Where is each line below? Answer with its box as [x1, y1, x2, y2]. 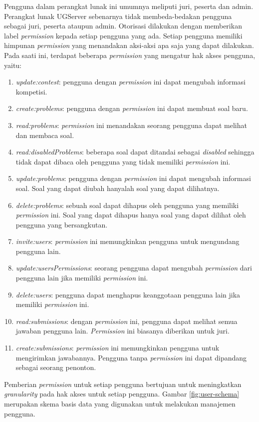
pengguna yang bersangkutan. [15, 219, 108, 229]
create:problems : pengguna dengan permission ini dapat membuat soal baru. [15, 103, 248, 113]
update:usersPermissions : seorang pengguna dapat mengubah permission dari [15, 262, 252, 273]
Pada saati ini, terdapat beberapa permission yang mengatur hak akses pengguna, [4, 49, 256, 60]
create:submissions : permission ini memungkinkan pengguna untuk [15, 342, 220, 353]
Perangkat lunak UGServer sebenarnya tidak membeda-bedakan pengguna [4, 10, 232, 21]
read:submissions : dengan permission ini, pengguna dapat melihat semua [15, 315, 238, 326]
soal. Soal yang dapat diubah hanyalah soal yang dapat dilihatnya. [15, 182, 220, 193]
